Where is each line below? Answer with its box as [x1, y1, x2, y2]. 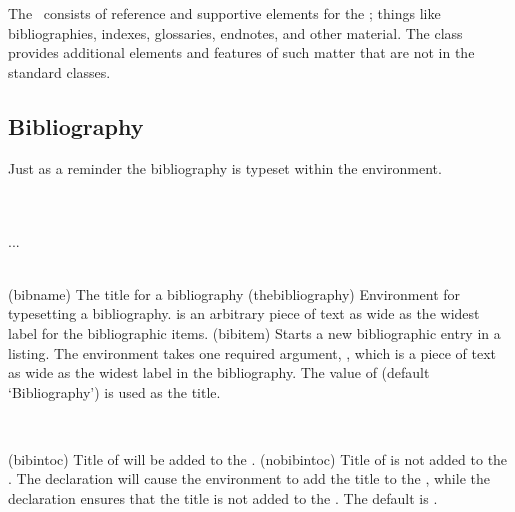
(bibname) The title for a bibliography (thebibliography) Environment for [8, 283, 461, 304]
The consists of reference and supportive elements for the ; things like [8, 3, 441, 24]
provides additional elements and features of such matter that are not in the [8, 42, 475, 63]
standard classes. [8, 61, 111, 82]
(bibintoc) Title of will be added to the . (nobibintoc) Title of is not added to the [8, 448, 508, 469]
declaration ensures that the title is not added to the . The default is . [8, 488, 438, 509]
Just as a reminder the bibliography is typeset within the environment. [8, 157, 442, 178]
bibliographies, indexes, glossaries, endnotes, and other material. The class [8, 22, 463, 43]
